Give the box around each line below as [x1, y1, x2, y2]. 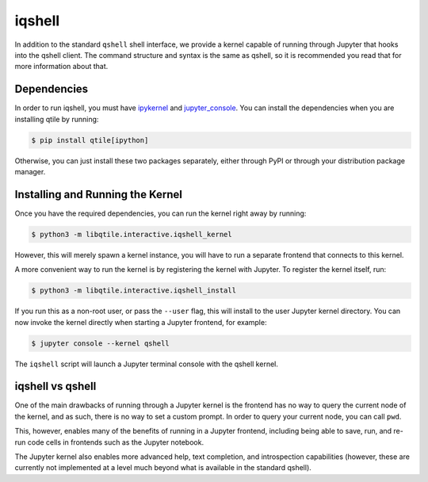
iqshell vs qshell [14, 380, 97, 393]
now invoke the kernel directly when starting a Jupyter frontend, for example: [14, 317, 267, 327]
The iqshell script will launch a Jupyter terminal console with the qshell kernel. [14, 359, 279, 369]
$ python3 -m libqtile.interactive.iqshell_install [31, 286, 237, 295]
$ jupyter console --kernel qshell [31, 339, 170, 348]
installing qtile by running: [14, 114, 99, 124]
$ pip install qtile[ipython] [31, 136, 149, 144]
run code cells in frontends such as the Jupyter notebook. [14, 437, 204, 447]
